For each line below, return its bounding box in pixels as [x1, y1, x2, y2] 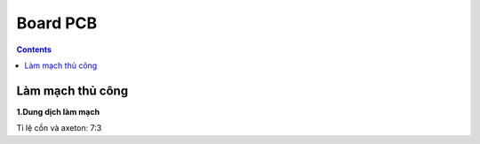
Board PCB [16, 13, 98, 33]
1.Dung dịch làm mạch [16, 106, 100, 117]
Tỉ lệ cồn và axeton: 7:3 [16, 123, 102, 133]
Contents [16, 44, 52, 55]
